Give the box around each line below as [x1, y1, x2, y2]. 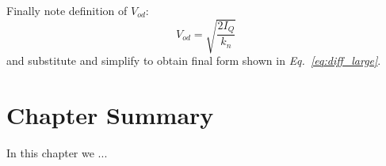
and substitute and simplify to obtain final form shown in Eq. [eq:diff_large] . [6, 52, 381, 69]
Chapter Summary [6, 98, 214, 130]
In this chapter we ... [6, 144, 108, 160]
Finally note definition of [6, 2, 128, 18]
